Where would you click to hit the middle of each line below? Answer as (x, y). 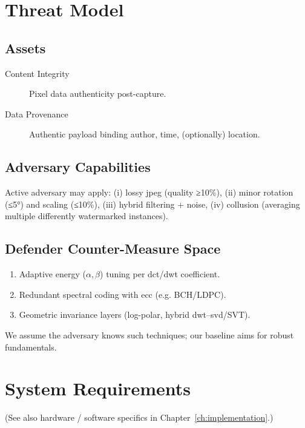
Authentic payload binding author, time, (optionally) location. (145, 134)
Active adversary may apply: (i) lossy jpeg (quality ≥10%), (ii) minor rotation (149, 192)
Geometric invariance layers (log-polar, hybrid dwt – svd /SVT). (135, 314)
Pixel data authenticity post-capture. (98, 94)
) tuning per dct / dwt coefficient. (160, 274)
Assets (25, 48)
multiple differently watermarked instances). (87, 216)
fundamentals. (31, 347)
